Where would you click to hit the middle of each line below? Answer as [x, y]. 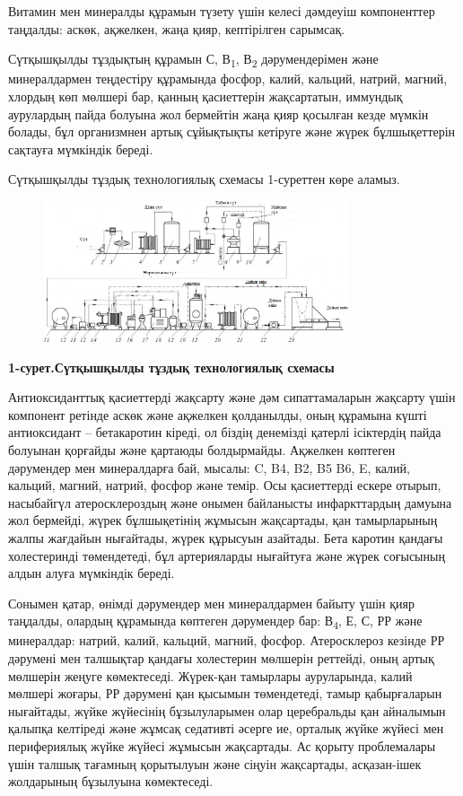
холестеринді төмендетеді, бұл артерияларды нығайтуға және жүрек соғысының [227, 555]
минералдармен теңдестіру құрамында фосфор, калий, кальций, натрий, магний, [228, 79]
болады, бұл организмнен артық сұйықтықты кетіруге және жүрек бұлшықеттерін [232, 131]
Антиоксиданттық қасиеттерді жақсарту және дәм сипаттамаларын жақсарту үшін [232, 397]
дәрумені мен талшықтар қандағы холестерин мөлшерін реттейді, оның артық [221, 658]
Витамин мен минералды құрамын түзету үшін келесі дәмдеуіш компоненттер [222, 11]
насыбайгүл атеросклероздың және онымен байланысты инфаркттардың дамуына [230, 502]
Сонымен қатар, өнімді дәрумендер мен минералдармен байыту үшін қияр [211, 603]
